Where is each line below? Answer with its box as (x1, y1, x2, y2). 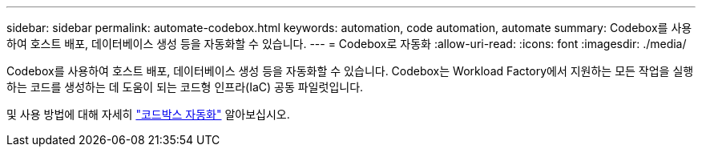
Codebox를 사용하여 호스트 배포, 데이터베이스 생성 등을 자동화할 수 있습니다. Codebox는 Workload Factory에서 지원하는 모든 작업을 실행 (6, 64, 694, 78)
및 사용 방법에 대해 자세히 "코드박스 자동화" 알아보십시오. (6, 107, 290, 121)
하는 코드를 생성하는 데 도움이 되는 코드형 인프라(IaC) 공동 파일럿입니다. (6, 80, 364, 94)
